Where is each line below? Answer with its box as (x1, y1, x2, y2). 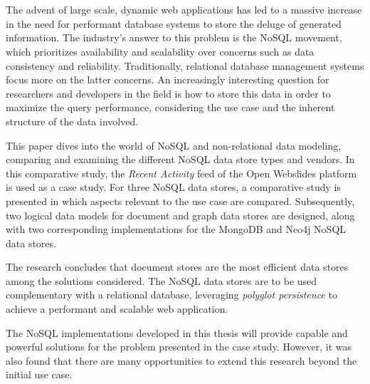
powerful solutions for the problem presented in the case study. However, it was (6, 339, 351, 354)
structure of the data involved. (6, 113, 139, 128)
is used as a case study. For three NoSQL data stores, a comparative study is (6, 180, 341, 194)
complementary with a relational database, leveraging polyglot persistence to (6, 287, 337, 302)
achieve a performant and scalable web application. (6, 301, 228, 316)
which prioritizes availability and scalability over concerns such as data (6, 43, 314, 58)
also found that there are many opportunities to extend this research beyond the (6, 353, 357, 368)
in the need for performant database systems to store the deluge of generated (6, 16, 342, 31)
